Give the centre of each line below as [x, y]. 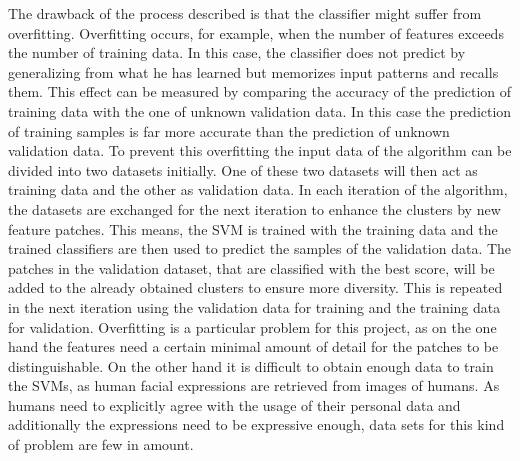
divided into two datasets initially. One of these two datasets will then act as [243, 169]
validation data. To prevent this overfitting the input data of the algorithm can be [260, 150]
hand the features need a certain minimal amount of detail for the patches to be [253, 346]
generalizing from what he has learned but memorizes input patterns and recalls [253, 71]
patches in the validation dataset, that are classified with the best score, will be [251, 267]
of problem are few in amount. [101, 444]
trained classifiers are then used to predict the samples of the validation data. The [260, 248]
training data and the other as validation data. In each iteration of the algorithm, [258, 189]
